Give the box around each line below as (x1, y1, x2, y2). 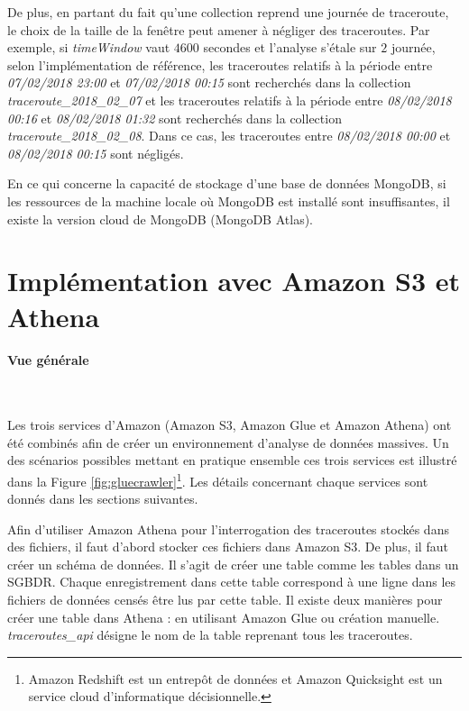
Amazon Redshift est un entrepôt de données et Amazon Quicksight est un (28, 669, 443, 688)
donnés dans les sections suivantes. (7, 489, 198, 508)
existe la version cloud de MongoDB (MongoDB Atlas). (7, 209, 313, 228)
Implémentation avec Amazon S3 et (7, 262, 460, 299)
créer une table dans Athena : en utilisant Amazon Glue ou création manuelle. (7, 607, 440, 626)
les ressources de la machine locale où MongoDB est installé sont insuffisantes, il (7, 191, 450, 210)
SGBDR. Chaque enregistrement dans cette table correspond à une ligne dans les (7, 572, 456, 591)
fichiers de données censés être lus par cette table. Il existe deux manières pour (7, 590, 443, 609)
